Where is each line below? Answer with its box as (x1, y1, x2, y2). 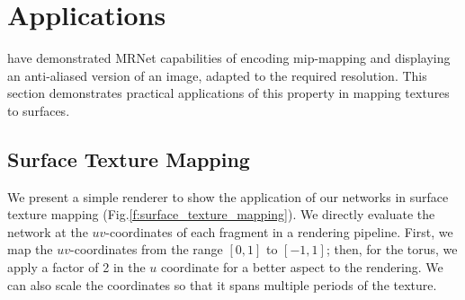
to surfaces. (7, 101, 70, 119)
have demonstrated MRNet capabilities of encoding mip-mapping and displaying (7, 49, 451, 67)
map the (7, 240, 53, 259)
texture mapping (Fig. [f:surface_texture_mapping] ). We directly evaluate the (7, 205, 435, 224)
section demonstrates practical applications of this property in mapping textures (7, 84, 450, 102)
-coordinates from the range (70, 240, 223, 259)
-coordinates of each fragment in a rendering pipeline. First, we (105, 222, 453, 241)
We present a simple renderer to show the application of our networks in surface (7, 187, 449, 206)
